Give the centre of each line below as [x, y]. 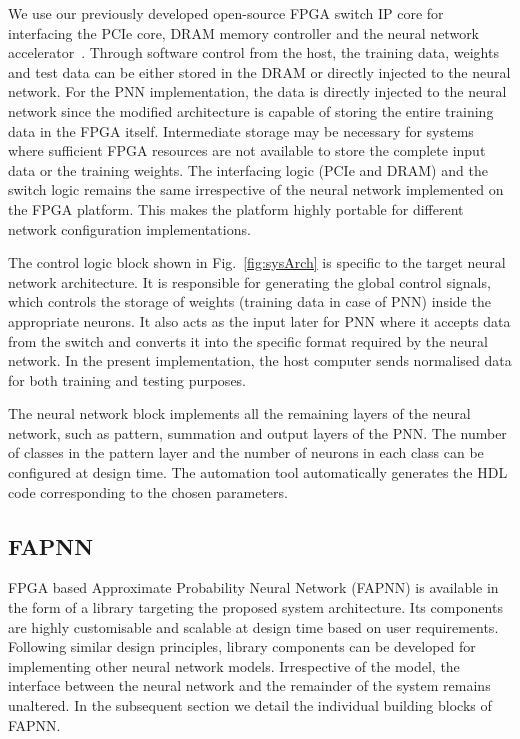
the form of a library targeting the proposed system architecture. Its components [255, 607]
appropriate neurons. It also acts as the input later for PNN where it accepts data [259, 320]
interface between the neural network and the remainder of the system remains [249, 685]
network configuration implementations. [129, 228]
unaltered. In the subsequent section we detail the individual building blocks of [250, 705]
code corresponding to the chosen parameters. [148, 491]
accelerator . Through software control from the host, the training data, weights [253, 52]
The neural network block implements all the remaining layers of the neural [239, 413]
